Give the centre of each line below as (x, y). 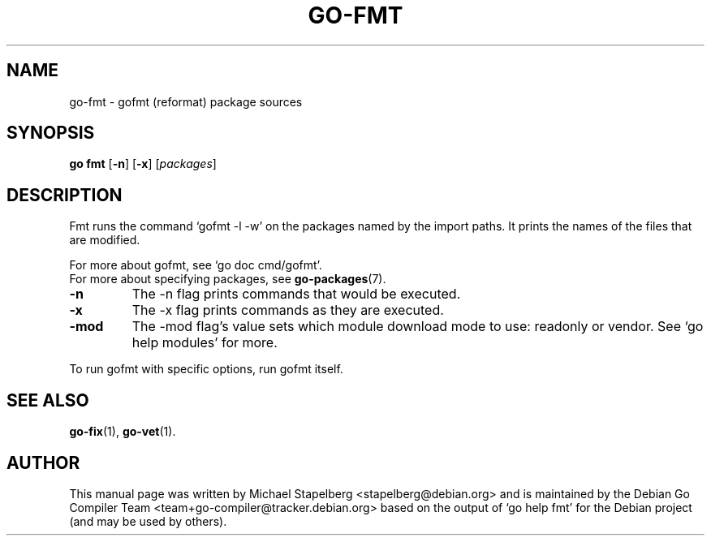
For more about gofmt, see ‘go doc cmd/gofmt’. (196, 265)
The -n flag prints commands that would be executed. (296, 294)
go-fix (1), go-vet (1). (123, 432)
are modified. (105, 240)
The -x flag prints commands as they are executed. (288, 310)
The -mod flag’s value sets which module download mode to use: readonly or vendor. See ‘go (418, 327)
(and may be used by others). (148, 521)
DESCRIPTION (65, 195)
